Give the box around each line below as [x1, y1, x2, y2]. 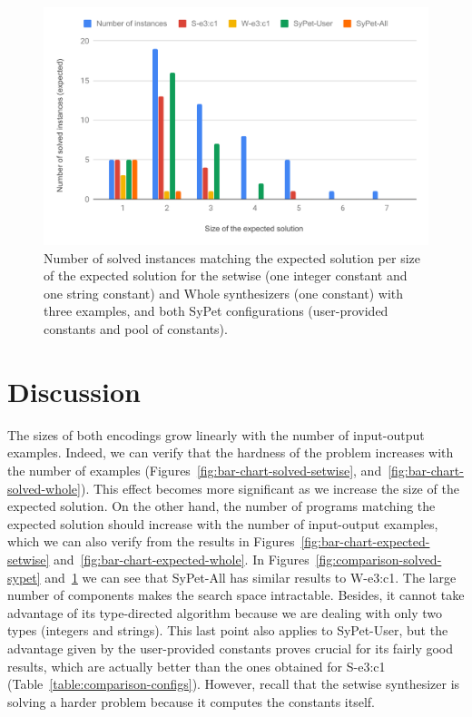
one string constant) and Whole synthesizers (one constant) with [44, 283, 404, 302]
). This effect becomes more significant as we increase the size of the [80, 478, 459, 497]
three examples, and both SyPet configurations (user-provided [44, 301, 388, 320]
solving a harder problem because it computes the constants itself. [7, 692, 376, 711]
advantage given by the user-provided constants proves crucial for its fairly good [7, 638, 454, 657]
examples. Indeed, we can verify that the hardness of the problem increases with [7, 443, 454, 462]
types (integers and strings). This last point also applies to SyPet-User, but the [7, 621, 448, 640]
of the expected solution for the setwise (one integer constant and [44, 266, 408, 285]
